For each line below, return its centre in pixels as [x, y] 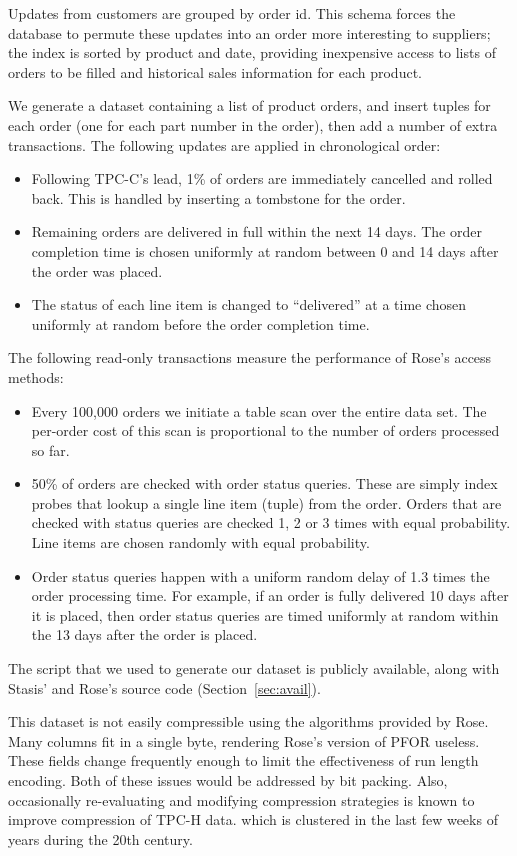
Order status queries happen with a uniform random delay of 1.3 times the [260, 575]
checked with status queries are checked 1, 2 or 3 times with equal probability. [271, 522]
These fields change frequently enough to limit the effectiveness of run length [243, 760]
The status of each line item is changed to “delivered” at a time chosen [249, 304]
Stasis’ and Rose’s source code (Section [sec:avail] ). [164, 687]
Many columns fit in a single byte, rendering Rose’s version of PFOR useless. [244, 740]
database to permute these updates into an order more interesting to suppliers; [249, 32]
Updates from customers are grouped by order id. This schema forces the [232, 13]
